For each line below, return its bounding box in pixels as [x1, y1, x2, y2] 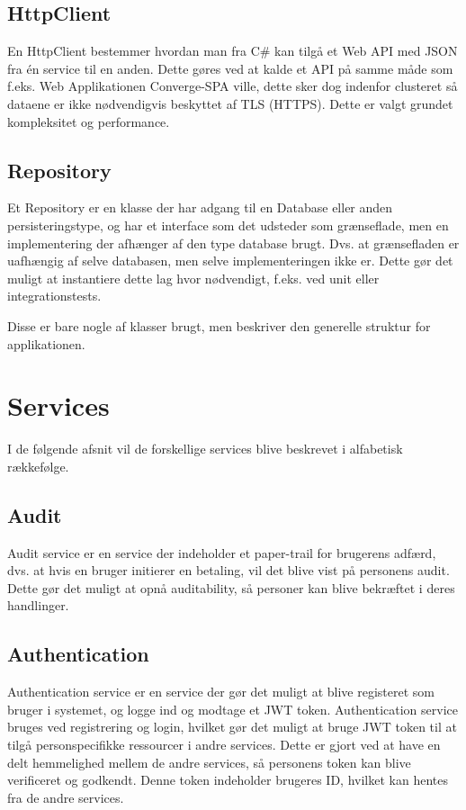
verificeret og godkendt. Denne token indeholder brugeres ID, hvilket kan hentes [7, 770, 448, 789]
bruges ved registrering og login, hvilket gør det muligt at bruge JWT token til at [7, 717, 457, 736]
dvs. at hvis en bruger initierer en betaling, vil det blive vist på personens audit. [7, 561, 450, 580]
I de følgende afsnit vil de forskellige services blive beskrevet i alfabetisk [7, 439, 403, 458]
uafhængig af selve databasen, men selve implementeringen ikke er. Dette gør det [7, 251, 453, 270]
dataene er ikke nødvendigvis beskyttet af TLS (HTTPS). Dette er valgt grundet [7, 94, 453, 112]
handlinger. [7, 596, 69, 615]
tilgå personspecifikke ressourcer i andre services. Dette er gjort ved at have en [7, 735, 441, 753]
